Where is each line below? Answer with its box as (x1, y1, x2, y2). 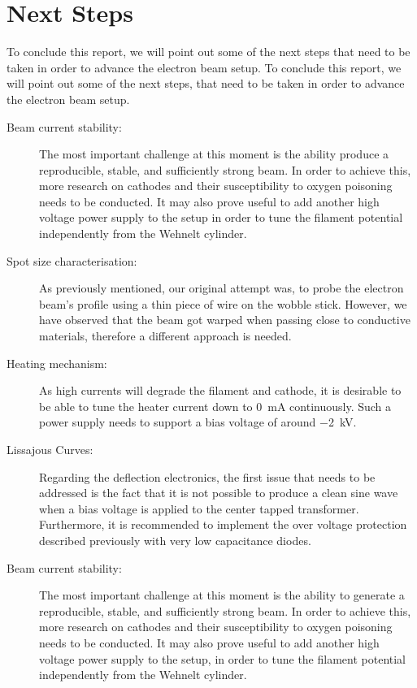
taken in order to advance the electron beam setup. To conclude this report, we (7, 58, 402, 76)
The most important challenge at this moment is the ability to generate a (39, 586, 405, 604)
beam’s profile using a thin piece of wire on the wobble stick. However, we (39, 295, 407, 312)
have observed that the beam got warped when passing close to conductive (39, 311, 410, 328)
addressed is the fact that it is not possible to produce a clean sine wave (39, 484, 398, 501)
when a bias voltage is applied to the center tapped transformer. (39, 500, 359, 517)
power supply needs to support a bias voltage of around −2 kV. (39, 413, 357, 431)
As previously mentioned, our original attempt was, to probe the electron (39, 279, 404, 296)
